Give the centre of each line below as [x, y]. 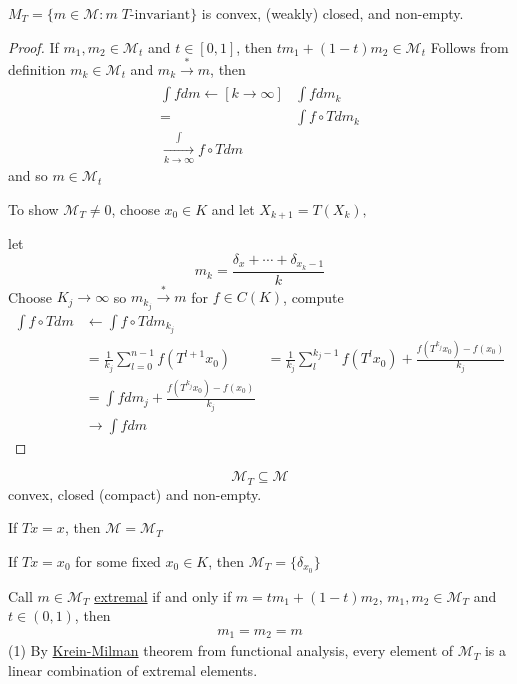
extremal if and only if [163, 595]
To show [33, 208]
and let [233, 208]
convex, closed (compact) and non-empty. [135, 493]
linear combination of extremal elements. [133, 669]
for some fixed [118, 560]
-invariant [160, 15]
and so [28, 175]
